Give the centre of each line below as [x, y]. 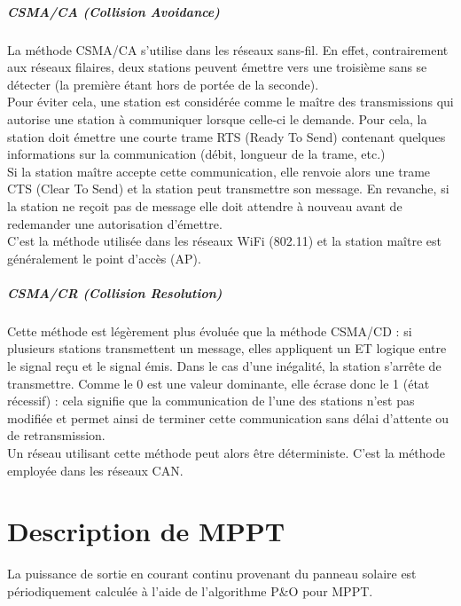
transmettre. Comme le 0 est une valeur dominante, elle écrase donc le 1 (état [219, 383]
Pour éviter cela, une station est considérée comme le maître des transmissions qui [230, 102]
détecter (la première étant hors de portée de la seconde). [163, 84]
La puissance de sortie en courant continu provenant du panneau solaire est [212, 574]
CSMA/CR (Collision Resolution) [115, 292]
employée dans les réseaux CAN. [95, 470]
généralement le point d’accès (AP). [104, 258]
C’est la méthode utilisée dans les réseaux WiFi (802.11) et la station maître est [224, 241]
